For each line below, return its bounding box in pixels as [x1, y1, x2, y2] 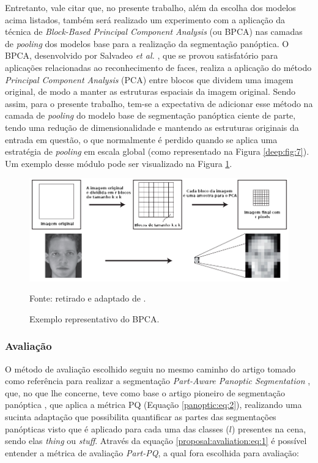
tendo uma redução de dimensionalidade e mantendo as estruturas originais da [5, 120, 299, 133]
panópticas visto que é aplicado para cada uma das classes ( [5, 422, 229, 435]
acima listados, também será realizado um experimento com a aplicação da [5, 13, 286, 26]
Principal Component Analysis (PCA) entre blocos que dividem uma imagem [5, 73, 294, 86]
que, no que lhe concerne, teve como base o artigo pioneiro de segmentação [5, 386, 285, 399]
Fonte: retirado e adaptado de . [29, 292, 146, 305]
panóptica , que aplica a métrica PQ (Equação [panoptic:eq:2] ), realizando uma [5, 398, 302, 411]
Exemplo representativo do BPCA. [29, 312, 160, 325]
